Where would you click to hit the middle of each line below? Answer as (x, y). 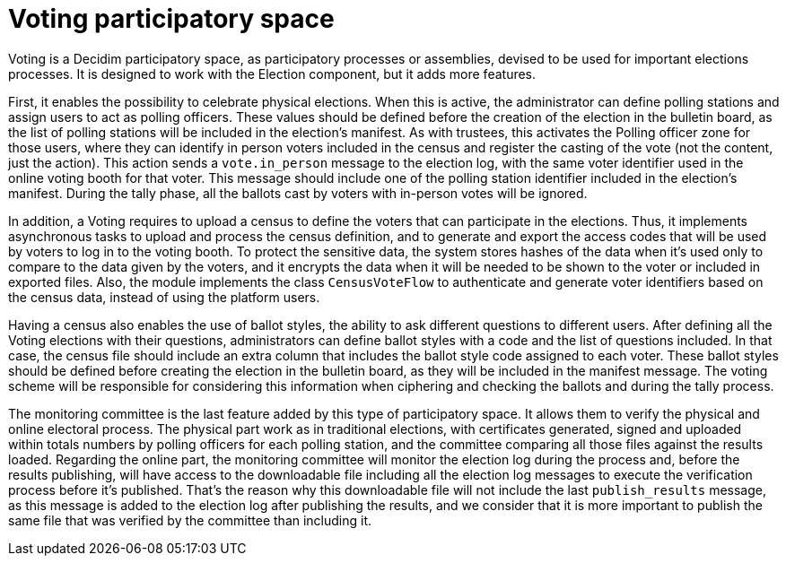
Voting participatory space (171, 19)
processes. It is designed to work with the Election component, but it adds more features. (272, 74)
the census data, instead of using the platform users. (164, 297)
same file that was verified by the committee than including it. (190, 520)
